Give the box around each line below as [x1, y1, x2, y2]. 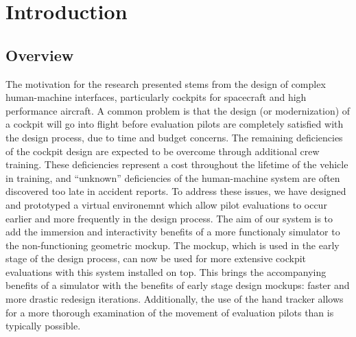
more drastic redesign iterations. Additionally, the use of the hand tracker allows [5, 292, 344, 306]
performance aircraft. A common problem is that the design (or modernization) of [5, 103, 351, 117]
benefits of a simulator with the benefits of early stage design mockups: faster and [5, 278, 350, 292]
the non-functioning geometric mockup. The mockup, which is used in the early [5, 237, 340, 252]
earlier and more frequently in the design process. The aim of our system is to [5, 211, 333, 225]
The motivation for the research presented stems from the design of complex [5, 76, 326, 91]
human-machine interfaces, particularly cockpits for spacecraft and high [5, 90, 307, 104]
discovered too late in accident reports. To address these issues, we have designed [5, 184, 346, 198]
